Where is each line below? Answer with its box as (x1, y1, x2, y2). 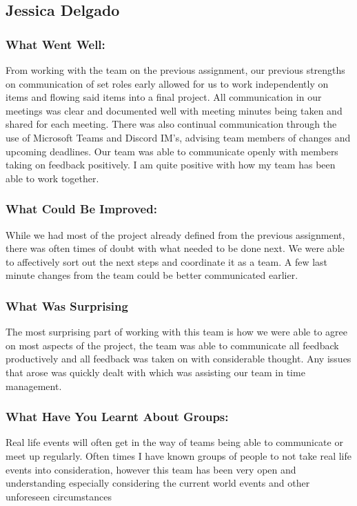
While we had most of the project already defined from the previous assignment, (6, 227, 345, 242)
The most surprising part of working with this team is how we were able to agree (6, 324, 348, 339)
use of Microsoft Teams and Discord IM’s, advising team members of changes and (6, 130, 351, 144)
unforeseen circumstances (6, 489, 112, 503)
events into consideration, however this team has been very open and (6, 462, 296, 476)
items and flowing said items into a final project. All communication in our (6, 90, 322, 104)
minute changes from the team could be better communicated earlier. (6, 268, 298, 282)
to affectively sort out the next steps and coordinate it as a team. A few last (6, 254, 328, 269)
